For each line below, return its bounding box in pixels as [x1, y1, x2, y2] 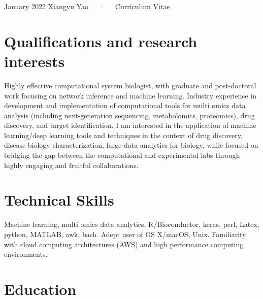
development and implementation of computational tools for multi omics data [4, 100, 246, 111]
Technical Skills [4, 189, 114, 210]
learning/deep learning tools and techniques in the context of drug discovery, [4, 129, 243, 140]
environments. [4, 249, 48, 259]
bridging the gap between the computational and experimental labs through [4, 150, 240, 160]
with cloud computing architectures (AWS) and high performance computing [4, 239, 244, 249]
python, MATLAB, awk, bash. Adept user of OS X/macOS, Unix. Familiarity [4, 228, 246, 239]
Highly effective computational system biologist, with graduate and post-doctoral [4, 80, 256, 90]
